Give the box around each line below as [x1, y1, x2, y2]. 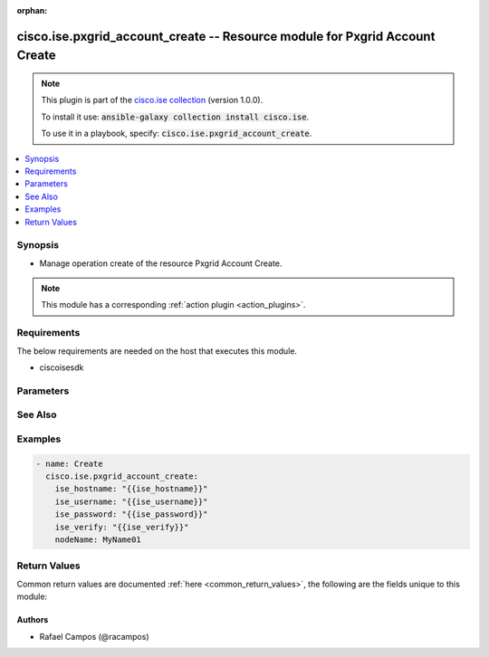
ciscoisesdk [39, 362, 84, 373]
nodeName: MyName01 [54, 534, 142, 545]
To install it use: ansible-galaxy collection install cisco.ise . [41, 111, 310, 122]
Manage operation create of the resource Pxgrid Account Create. [39, 258, 283, 269]
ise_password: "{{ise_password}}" [54, 509, 208, 519]
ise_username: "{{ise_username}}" [54, 496, 208, 507]
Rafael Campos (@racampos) [39, 631, 149, 642]
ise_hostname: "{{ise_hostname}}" [54, 484, 208, 494]
